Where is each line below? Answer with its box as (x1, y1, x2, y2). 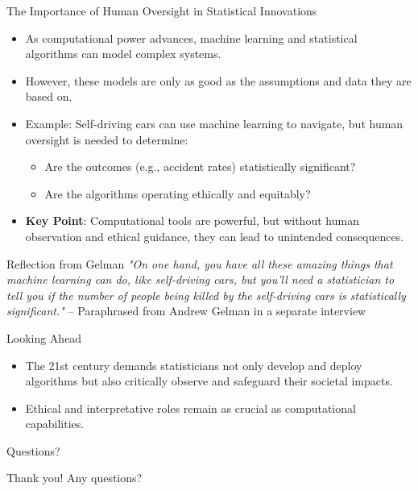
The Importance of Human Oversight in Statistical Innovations (6, 2, 317, 19)
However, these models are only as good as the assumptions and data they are (25, 72, 412, 89)
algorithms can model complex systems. (25, 45, 221, 62)
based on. (25, 88, 72, 105)
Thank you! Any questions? (6, 469, 143, 486)
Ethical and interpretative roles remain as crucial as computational (25, 399, 356, 416)
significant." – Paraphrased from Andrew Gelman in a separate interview (6, 302, 366, 319)
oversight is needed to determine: (25, 131, 188, 148)
